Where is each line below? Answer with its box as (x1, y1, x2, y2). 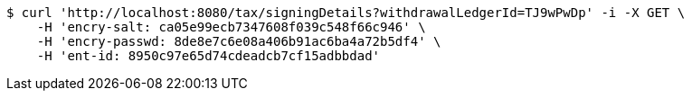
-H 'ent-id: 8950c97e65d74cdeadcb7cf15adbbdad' (36, 49, 381, 63)
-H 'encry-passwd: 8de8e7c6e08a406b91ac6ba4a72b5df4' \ (36, 34, 441, 49)
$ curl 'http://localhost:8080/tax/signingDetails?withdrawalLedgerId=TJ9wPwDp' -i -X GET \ (6, 5, 686, 20)
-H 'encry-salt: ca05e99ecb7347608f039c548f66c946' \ (36, 20, 426, 34)
